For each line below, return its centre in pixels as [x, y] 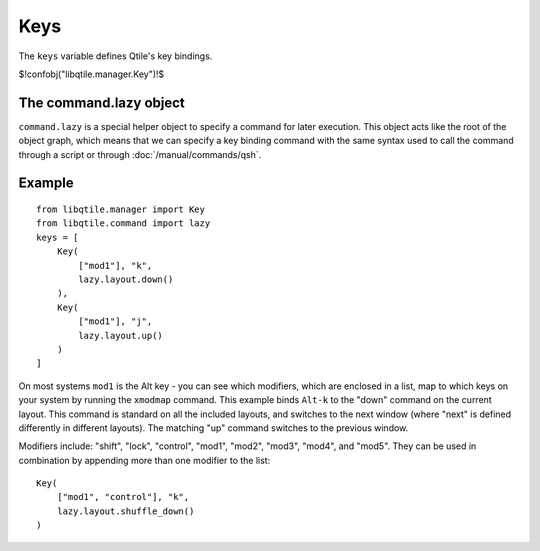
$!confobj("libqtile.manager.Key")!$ [91, 74]
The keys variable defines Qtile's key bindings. [115, 56]
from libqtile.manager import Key [120, 209]
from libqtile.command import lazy [123, 223]
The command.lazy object [101, 102]
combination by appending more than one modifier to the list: [144, 460]
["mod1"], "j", [115, 321]
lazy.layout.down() [126, 279]
